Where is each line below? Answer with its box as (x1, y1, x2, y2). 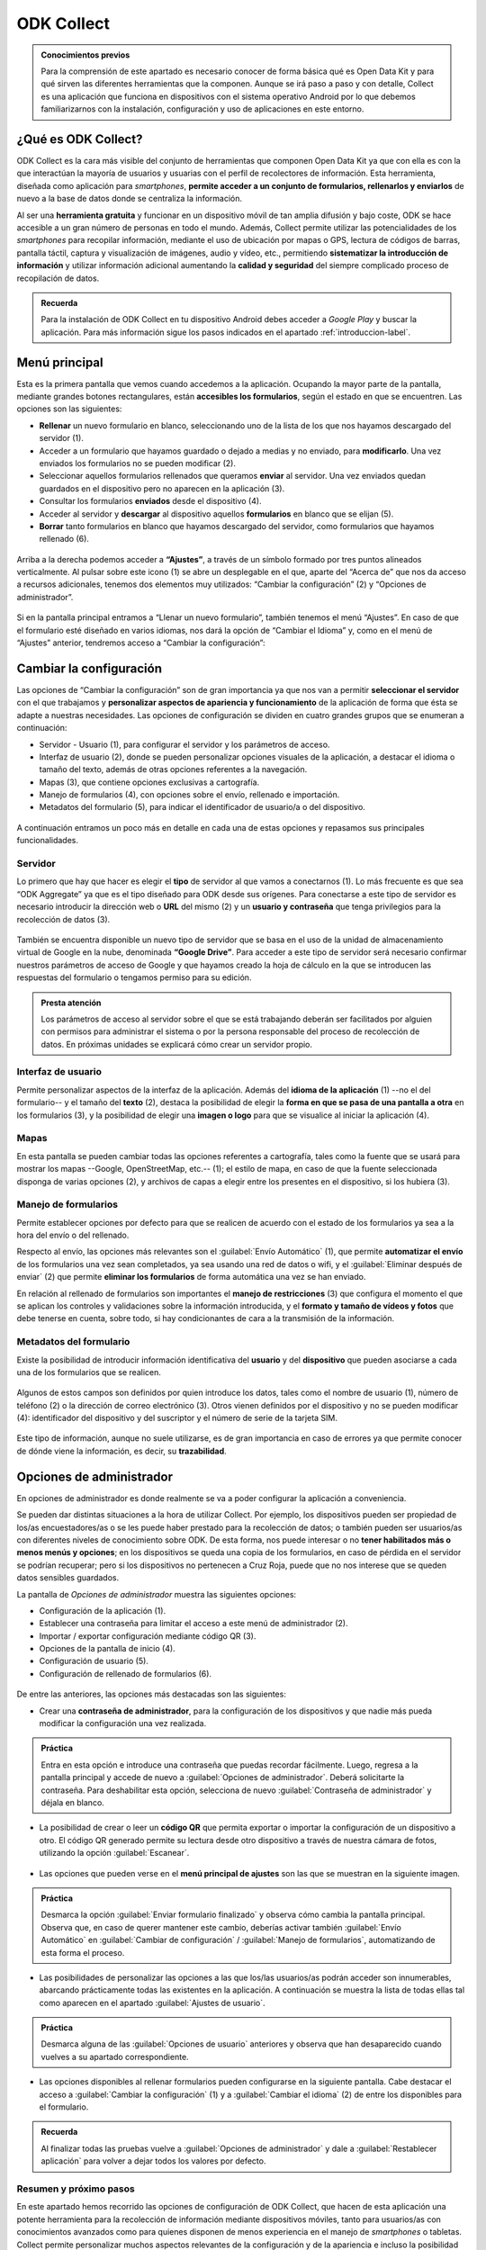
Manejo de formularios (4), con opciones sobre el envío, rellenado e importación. (39, 789, 340, 800)
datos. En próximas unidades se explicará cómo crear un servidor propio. (40, 1039, 313, 1049)
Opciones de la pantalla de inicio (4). (39, 1643, 175, 1654)
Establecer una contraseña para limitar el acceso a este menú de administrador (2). (39, 1618, 348, 1629)
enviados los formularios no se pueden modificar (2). (39, 457, 236, 468)
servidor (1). (39, 433, 85, 444)
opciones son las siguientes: (16, 403, 122, 414)
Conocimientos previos (40, 49, 130, 60)
